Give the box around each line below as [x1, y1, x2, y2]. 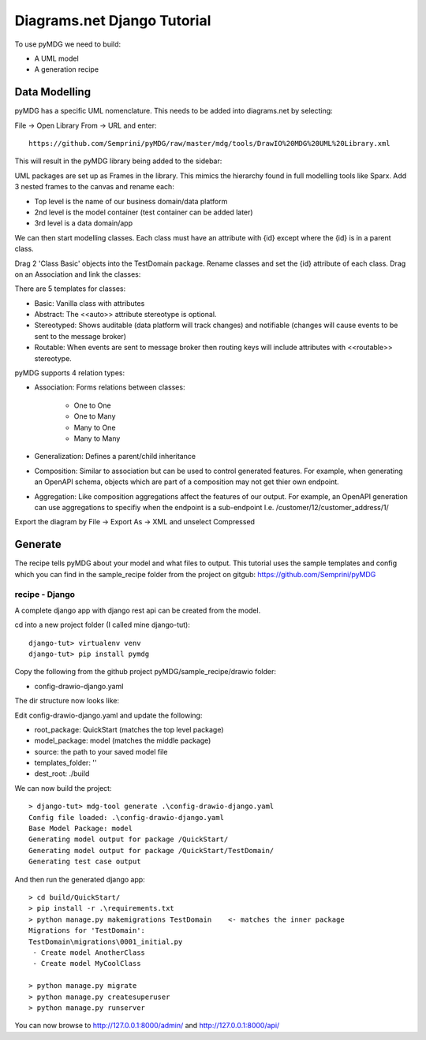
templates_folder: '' [34, 758, 97, 768]
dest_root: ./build [34, 769, 90, 778]
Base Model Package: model [28, 824, 133, 833]
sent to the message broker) [34, 331, 126, 341]
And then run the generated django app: [14, 874, 145, 884]
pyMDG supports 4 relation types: [14, 368, 125, 378]
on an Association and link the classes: [14, 269, 141, 279]
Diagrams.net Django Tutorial [14, 12, 211, 29]
